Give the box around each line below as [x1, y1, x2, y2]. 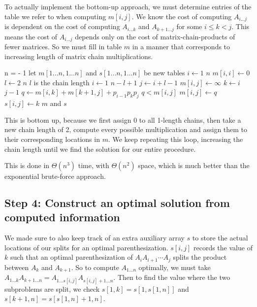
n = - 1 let [4, 68, 36, 78]
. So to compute [71, 262, 119, 272]
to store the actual [192, 233, 248, 243]
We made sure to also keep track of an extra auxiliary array [4, 233, 185, 243]
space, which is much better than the [138, 160, 250, 171]
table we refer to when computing [4, 11, 106, 21]
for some [176, 21, 202, 32]
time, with [78, 160, 109, 171]
